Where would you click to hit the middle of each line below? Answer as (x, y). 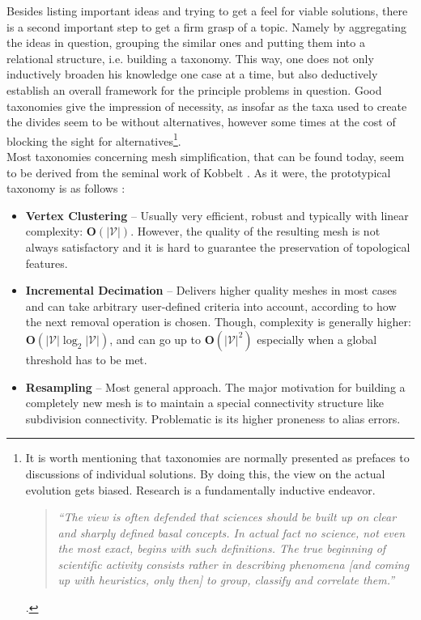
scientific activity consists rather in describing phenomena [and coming (234, 564)
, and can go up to (155, 339)
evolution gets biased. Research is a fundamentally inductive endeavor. (200, 489)
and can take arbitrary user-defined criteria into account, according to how (211, 306)
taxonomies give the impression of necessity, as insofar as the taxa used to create (207, 106)
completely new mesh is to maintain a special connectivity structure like (204, 403)
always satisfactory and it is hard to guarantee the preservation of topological (218, 246)
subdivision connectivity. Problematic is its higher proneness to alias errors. (213, 418)
